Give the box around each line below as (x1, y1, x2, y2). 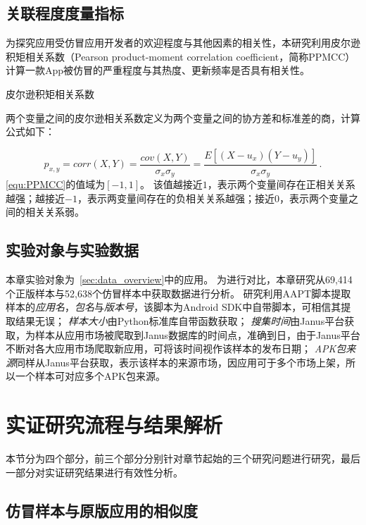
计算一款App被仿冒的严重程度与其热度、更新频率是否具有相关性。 (6, 63, 310, 78)
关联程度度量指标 (6, 2, 124, 24)
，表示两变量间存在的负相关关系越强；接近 (77, 190, 274, 205)
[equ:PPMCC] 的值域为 (6, 177, 106, 192)
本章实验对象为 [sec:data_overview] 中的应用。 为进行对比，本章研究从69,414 (6, 272, 353, 287)
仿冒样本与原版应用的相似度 (6, 499, 198, 521)
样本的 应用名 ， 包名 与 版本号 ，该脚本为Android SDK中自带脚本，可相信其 (6, 299, 341, 314)
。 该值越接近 (140, 177, 203, 192)
